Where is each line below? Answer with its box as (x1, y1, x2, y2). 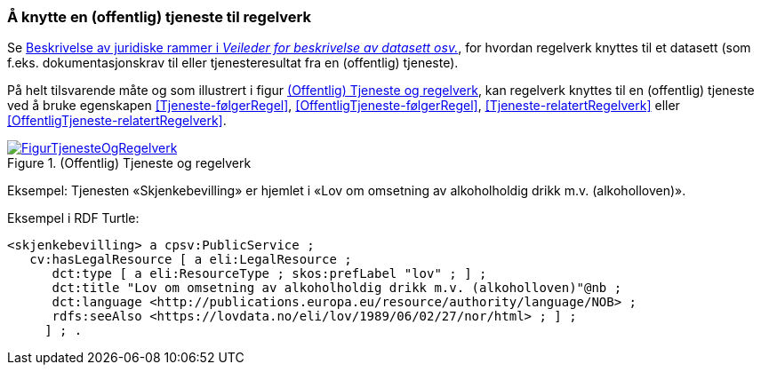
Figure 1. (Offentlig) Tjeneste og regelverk (7, 155, 252, 171)
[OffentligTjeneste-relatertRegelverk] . (7, 113, 227, 129)
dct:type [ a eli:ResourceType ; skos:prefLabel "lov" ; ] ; (52, 266, 487, 281)
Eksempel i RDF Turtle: (7, 210, 140, 226)
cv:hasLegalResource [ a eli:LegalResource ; (29, 252, 352, 267)
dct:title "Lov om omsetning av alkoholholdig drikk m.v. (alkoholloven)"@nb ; (52, 281, 622, 296)
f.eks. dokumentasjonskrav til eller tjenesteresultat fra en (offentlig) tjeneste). (7, 55, 459, 71)
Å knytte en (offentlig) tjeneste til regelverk (7, 8, 311, 26)
